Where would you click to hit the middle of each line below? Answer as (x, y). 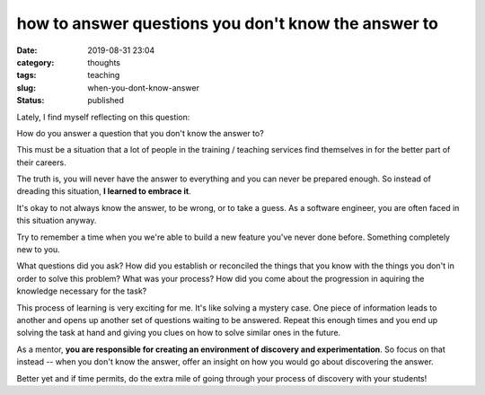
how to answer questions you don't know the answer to (228, 23)
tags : (26, 75)
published (106, 101)
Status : (31, 101)
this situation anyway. (57, 221)
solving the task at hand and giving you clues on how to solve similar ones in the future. (179, 333)
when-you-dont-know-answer (143, 88)
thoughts (104, 62)
